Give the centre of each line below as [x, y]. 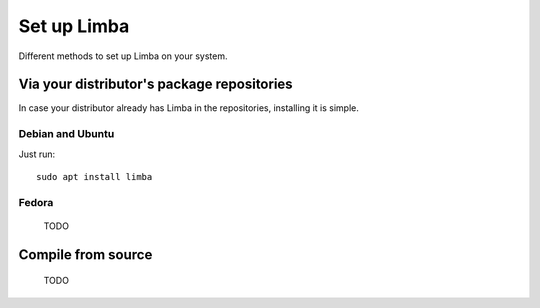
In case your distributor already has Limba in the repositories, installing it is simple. [189, 108]
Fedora [36, 202]
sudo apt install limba [94, 176]
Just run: [37, 154]
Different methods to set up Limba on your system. [123, 56]
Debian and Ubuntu [66, 134]
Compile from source [85, 254]
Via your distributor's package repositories [156, 84]
